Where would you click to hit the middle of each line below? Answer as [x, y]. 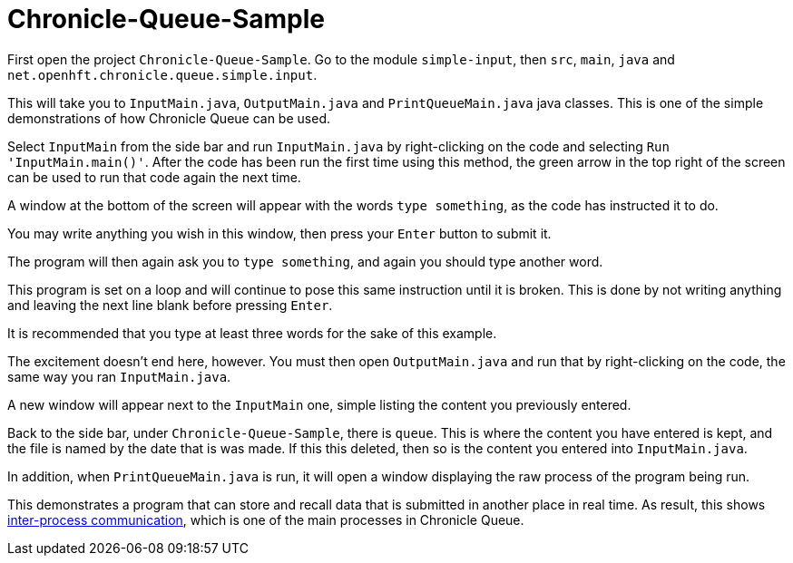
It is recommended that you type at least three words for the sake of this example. [252, 333]
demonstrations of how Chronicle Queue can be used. [169, 118]
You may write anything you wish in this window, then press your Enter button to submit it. [279, 233]
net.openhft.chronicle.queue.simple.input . [162, 74]
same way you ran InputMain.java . [119, 376]
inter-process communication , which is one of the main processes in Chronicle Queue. [266, 519]
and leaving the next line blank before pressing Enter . [170, 305]
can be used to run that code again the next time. [154, 177]
